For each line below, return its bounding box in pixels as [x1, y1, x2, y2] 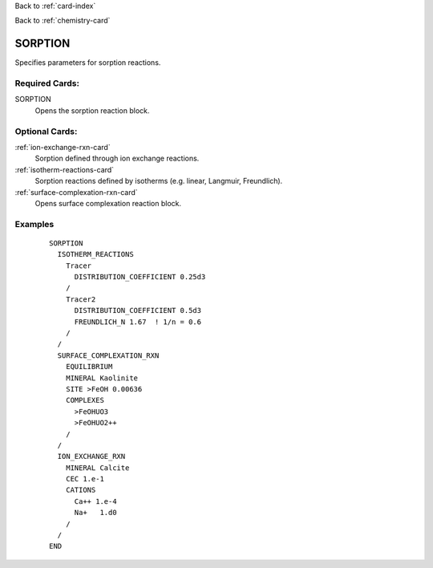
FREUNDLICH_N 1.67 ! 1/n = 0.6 [74, 317, 202, 327]
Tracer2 [65, 294, 96, 304]
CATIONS [65, 485, 96, 495]
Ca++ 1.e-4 [74, 497, 117, 505]
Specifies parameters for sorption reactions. [14, 58, 161, 67]
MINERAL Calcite [65, 463, 130, 473]
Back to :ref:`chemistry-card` [14, 16, 111, 26]
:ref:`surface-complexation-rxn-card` [14, 187, 138, 197]
